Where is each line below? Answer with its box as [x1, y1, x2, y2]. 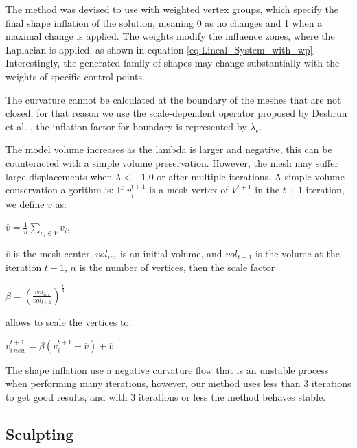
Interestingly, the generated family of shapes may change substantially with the [5, 56, 340, 70]
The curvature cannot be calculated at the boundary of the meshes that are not [5, 92, 341, 106]
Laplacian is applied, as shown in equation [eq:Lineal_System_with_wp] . [5, 42, 316, 56]
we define [5, 196, 45, 211]
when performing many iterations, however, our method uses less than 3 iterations [5, 376, 352, 390]
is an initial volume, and [119, 246, 222, 260]
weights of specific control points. [5, 69, 145, 83]
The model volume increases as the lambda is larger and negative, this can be [5, 142, 332, 156]
